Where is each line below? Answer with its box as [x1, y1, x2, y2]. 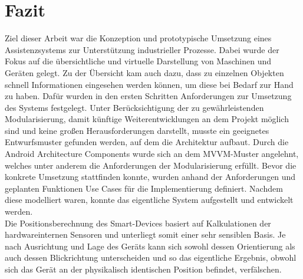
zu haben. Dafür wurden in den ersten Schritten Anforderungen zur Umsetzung [5, 90, 292, 102]
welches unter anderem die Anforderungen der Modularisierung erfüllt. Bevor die [5, 159, 297, 171]
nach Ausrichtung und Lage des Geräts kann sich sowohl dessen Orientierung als [5, 239, 295, 252]
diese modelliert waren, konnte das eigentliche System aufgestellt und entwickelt [5, 193, 294, 206]
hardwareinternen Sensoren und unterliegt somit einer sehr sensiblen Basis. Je [5, 228, 286, 241]
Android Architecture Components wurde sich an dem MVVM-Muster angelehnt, [5, 147, 299, 160]
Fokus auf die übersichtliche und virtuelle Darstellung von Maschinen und [5, 55, 271, 67]
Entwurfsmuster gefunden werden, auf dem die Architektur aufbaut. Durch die [5, 136, 289, 148]
